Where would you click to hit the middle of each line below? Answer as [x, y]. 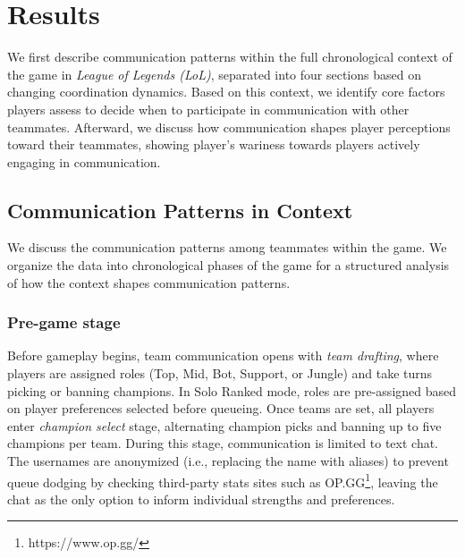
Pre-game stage [64, 322]
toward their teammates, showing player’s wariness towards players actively [214, 144]
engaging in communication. [84, 161]
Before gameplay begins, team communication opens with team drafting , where [223, 355]
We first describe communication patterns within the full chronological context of [230, 57]
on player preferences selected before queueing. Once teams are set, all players [221, 408]
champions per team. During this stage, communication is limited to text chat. [223, 443]
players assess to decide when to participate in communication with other [208, 109]
